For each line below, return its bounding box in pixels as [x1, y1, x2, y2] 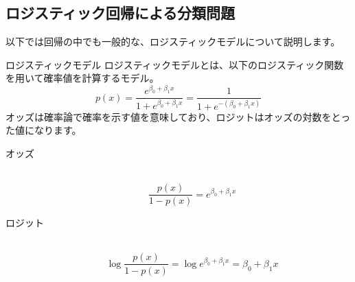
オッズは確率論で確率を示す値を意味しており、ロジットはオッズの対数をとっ [5, 109, 351, 124]
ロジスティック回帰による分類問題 [5, 2, 236, 23]
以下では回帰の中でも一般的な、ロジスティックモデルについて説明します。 [5, 34, 341, 49]
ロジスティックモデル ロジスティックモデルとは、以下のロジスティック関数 [5, 57, 344, 71]
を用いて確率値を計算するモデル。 [5, 71, 159, 85]
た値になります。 [5, 123, 82, 137]
